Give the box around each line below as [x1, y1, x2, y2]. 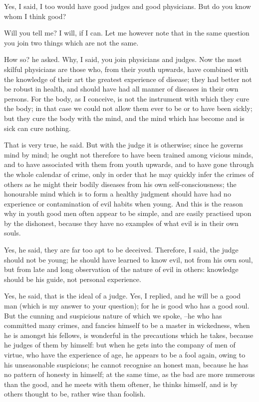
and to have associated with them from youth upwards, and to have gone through [4, 159, 254, 169]
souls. [4, 227, 21, 238]
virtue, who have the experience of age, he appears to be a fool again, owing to [4, 349, 246, 359]
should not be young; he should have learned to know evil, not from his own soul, [4, 254, 253, 264]
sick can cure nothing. [4, 122, 71, 133]
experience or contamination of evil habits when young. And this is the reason [4, 198, 243, 208]
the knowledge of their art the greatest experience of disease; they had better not [4, 73, 252, 84]
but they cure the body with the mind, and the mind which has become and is [4, 112, 245, 123]
